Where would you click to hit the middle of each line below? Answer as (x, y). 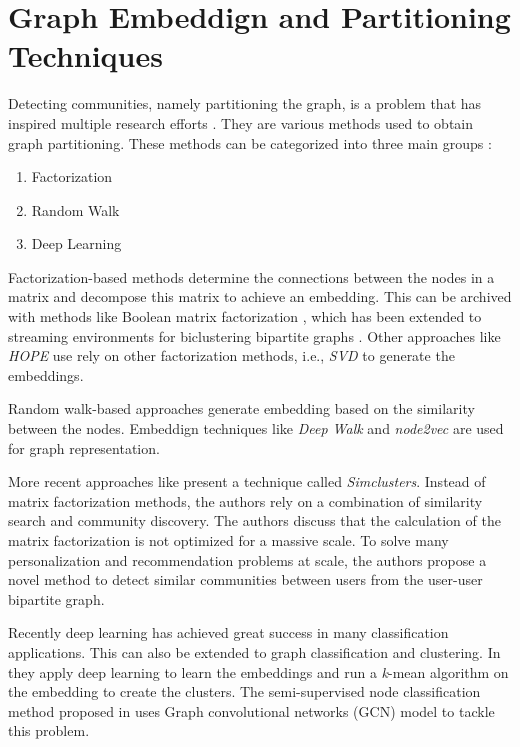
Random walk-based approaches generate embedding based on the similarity (241, 408)
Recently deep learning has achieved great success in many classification (228, 632)
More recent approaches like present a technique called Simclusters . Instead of (247, 481)
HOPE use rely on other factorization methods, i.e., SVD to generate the (231, 355)
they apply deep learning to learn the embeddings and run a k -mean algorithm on (258, 671)
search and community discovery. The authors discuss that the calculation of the (254, 520)
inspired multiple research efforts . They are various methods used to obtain (241, 122)
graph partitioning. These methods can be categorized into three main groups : (250, 142)
